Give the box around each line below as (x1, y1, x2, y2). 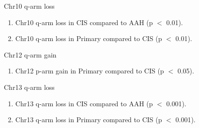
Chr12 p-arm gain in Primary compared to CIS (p (15, 66, 164, 76)
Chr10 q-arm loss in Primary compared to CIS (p (15, 33, 162, 43)
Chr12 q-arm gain (4, 49, 57, 59)
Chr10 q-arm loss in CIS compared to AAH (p (15, 17, 153, 27)
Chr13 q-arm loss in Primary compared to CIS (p (15, 114, 162, 125)
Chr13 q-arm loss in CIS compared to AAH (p (15, 98, 153, 108)
